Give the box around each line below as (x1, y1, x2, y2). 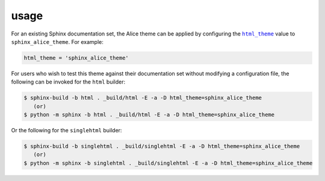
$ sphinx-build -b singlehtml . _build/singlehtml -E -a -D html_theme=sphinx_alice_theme (23, 143, 300, 150)
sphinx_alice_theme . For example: (11, 38, 104, 45)
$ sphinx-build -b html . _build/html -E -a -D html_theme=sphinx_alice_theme (23, 94, 262, 102)
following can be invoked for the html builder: (11, 78, 126, 85)
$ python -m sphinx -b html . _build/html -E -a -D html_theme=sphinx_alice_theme (23, 111, 275, 118)
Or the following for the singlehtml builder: (11, 127, 122, 134)
